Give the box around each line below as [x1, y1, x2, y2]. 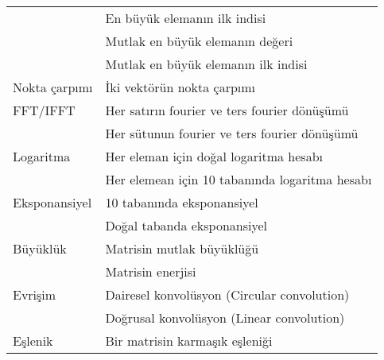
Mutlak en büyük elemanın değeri [105, 32, 293, 50]
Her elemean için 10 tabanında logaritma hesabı [105, 170, 372, 188]
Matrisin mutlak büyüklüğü [105, 239, 259, 257]
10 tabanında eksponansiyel [105, 193, 258, 211]
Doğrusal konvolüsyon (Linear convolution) [105, 308, 345, 327]
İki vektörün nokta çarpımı [105, 78, 256, 96]
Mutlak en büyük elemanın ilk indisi [105, 55, 308, 73]
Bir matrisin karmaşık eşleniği [105, 331, 273, 350]
